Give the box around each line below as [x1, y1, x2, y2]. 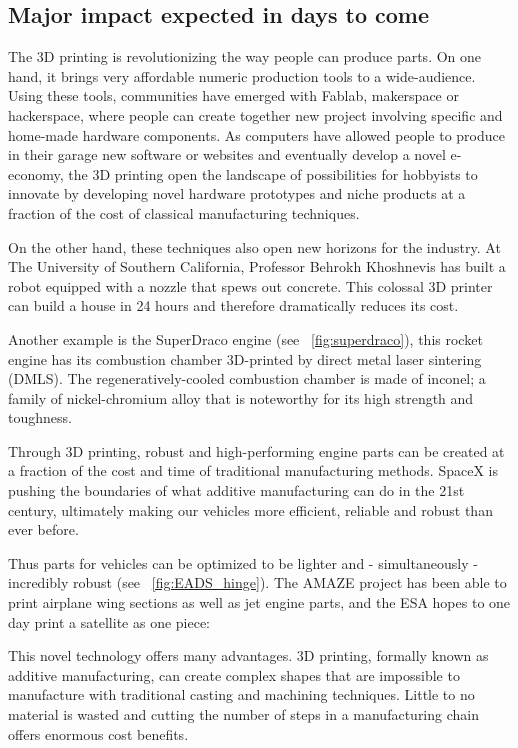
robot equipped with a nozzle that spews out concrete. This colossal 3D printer [8, 275, 493, 296]
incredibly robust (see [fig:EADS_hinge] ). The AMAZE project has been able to [8, 572, 507, 593]
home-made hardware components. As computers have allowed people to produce [8, 124, 505, 145]
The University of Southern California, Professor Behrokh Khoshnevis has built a [8, 256, 506, 277]
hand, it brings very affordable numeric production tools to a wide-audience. [8, 65, 476, 86]
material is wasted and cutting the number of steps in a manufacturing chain [8, 704, 479, 725]
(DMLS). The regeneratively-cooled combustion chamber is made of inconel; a [8, 368, 486, 389]
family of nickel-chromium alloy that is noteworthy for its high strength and [8, 387, 474, 408]
